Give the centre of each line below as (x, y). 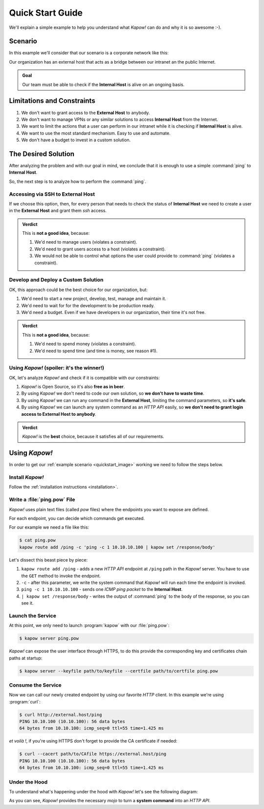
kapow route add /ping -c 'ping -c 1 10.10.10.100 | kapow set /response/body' (117, 547)
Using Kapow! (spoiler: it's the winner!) (57, 368)
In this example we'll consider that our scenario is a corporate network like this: (89, 53)
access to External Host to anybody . (59, 414)
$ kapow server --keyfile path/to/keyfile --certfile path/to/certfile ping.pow (119, 671)
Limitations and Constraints (52, 101)
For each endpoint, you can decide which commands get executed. (77, 518)
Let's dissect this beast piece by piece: (48, 560)
